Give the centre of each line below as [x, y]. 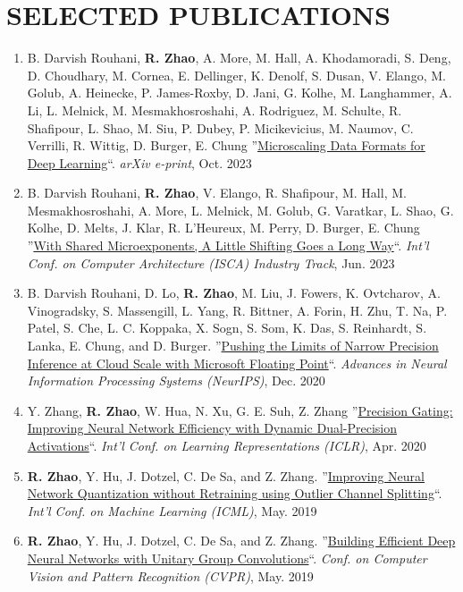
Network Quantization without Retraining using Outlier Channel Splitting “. [235, 493]
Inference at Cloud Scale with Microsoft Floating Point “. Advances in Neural [237, 363]
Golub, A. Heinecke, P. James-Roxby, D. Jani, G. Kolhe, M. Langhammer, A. [240, 93]
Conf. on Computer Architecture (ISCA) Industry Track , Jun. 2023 [211, 262]
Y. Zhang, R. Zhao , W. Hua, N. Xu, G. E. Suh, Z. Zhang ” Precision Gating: [240, 410]
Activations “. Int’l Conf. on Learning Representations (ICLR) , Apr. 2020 [227, 445]
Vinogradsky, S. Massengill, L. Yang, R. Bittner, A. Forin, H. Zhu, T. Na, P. [237, 310]
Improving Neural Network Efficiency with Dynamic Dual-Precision [212, 428]
